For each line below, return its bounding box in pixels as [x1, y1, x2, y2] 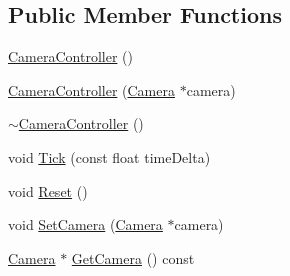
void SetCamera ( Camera [8, 214, 163, 235]
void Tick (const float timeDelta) [8, 146, 211, 167]
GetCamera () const [71, 247, 195, 268]
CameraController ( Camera [8, 79, 175, 100]
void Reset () [8, 180, 88, 201]
